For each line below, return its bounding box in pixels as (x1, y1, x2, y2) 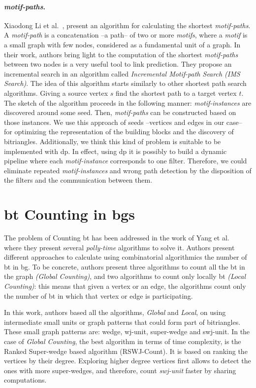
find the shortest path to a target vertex (116, 87, 237, 98)
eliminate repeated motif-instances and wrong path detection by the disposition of (4, 165, 252, 175)
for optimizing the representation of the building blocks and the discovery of (4, 126, 234, 137)
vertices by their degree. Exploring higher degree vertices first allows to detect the (4, 355, 251, 366)
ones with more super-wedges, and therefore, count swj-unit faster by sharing (4, 365, 236, 375)
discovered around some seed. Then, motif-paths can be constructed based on (4, 107, 236, 117)
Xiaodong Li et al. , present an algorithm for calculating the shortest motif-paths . (4, 20, 251, 30)
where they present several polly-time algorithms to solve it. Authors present (4, 242, 235, 252)
